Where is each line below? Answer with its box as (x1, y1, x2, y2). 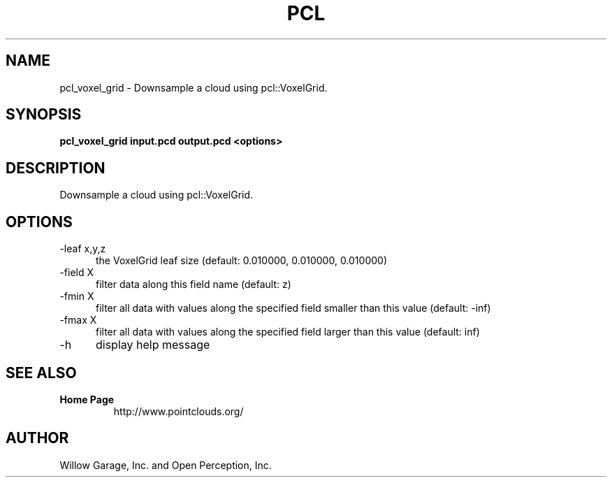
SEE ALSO (6, 363, 77, 382)
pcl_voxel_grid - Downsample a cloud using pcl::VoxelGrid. (59, 81, 328, 94)
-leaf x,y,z (59, 243, 106, 255)
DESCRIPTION (6, 159, 105, 177)
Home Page (59, 393, 115, 405)
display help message (95, 338, 210, 352)
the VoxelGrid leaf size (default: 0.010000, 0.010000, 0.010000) (96, 254, 387, 267)
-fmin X (59, 290, 94, 303)
